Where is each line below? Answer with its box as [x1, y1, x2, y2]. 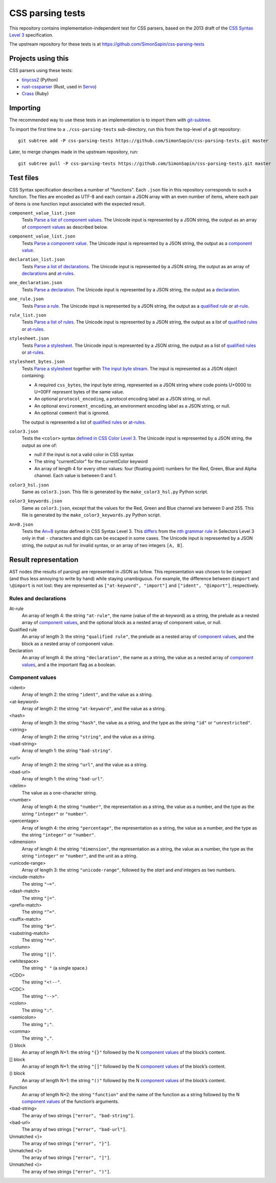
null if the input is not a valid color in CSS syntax [34, 452, 134, 458]
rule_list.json [9, 312, 47, 318]
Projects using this [9, 54, 69, 63]
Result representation [9, 555, 78, 564]
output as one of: [21, 442, 57, 448]
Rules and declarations [9, 595, 66, 602]
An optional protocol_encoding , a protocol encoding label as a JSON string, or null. [34, 396, 211, 402]
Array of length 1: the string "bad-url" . [21, 775, 104, 781]
